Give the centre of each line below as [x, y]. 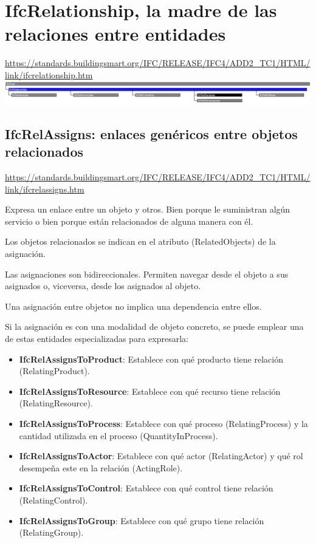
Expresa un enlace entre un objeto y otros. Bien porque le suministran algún [148, 209]
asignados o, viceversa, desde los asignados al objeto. [103, 286]
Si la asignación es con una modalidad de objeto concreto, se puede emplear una [154, 326]
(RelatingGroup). [51, 532]
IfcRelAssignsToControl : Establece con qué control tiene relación [146, 488]
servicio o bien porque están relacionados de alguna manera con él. [129, 221]
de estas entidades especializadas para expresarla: [97, 339]
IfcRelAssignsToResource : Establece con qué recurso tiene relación [150, 391]
